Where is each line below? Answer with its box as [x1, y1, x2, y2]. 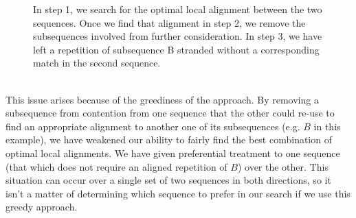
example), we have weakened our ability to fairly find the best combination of [5, 132, 332, 147]
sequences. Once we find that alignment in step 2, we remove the [33, 15, 306, 29]
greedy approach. [5, 199, 78, 214]
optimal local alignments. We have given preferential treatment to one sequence [5, 145, 340, 160]
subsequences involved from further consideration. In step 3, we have [33, 29, 322, 43]
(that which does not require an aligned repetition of [5, 159, 227, 173]
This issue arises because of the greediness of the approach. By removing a [5, 92, 319, 106]
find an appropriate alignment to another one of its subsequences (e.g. [5, 119, 300, 133]
